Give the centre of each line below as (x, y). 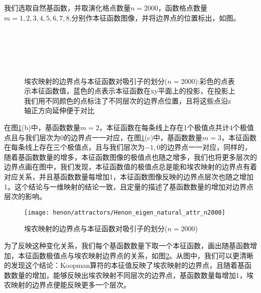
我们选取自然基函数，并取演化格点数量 (67, 8)
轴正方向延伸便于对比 (59, 110)
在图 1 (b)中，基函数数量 (42, 127)
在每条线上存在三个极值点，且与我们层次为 (74, 147)
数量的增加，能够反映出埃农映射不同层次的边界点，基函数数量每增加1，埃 (132, 275)
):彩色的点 (211, 81)
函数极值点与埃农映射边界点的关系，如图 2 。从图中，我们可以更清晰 (143, 255)
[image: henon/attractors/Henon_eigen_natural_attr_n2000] (125, 212)
